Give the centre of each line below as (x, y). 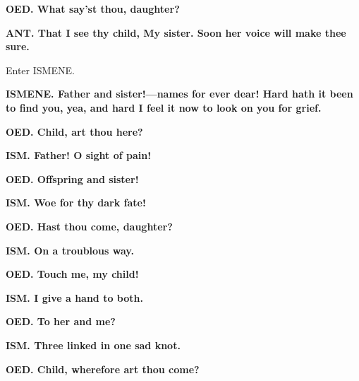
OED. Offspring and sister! (72, 178)
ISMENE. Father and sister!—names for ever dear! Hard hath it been (179, 94)
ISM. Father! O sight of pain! (79, 155)
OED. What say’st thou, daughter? (93, 8)
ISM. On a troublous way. (70, 250)
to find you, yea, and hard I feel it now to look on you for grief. (164, 107)
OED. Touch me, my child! (72, 274)
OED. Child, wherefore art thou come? (103, 369)
